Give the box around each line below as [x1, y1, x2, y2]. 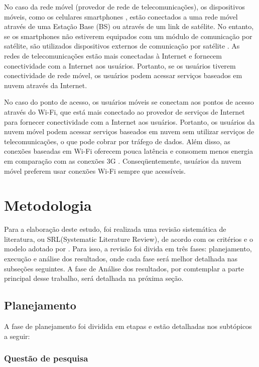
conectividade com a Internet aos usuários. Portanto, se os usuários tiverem [4, 60, 236, 71]
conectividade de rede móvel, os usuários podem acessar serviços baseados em [4, 70, 242, 81]
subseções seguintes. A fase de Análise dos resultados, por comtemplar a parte [4, 263, 244, 273]
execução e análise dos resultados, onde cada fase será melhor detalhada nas [4, 253, 237, 263]
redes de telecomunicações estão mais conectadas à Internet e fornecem [4, 50, 222, 61]
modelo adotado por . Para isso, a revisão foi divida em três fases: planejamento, [4, 243, 252, 254]
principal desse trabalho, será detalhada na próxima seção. [4, 273, 184, 283]
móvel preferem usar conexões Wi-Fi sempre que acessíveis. [4, 165, 186, 176]
